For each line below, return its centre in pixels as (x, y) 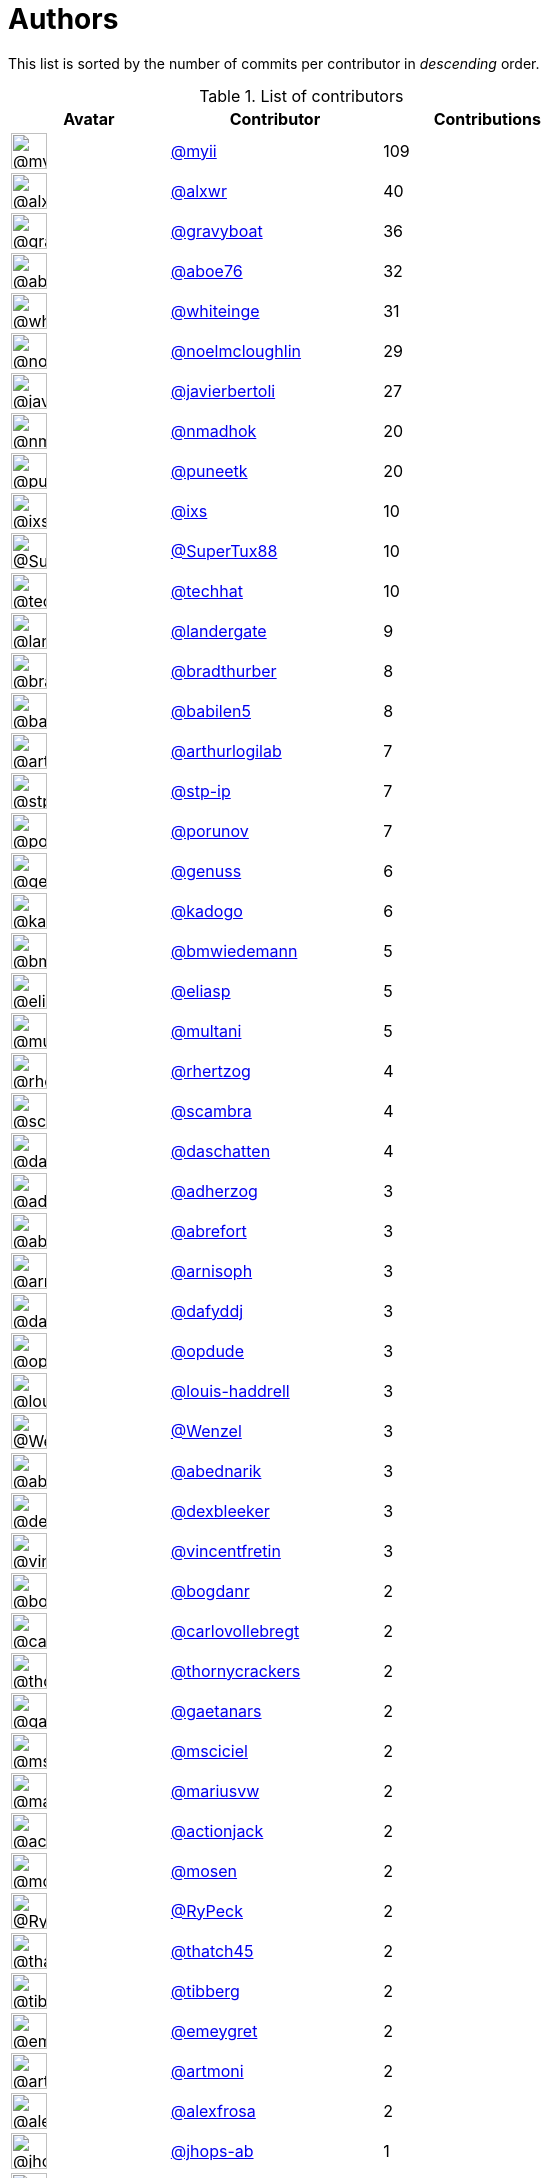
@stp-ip (200, 790)
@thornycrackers (235, 1670)
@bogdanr (210, 1590)
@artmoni (207, 2070)
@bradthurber (223, 670)
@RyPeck (206, 1910)
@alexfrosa (213, 2110)
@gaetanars (216, 1710)
